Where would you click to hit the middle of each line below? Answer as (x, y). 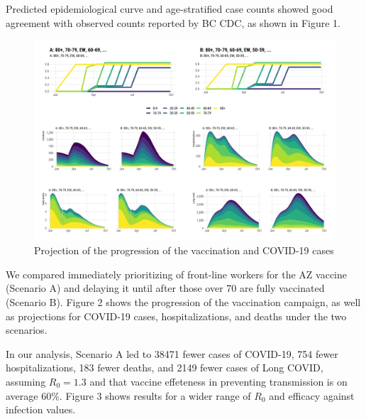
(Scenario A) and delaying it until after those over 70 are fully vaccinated (165, 288)
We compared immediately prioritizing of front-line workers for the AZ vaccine (177, 274)
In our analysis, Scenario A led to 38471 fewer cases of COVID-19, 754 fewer (172, 353)
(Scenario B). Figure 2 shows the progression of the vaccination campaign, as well (183, 301)
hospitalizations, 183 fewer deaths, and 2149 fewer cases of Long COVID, (165, 368)
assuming (26, 381)
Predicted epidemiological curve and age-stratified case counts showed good (170, 9)
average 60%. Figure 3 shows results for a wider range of (128, 395)
